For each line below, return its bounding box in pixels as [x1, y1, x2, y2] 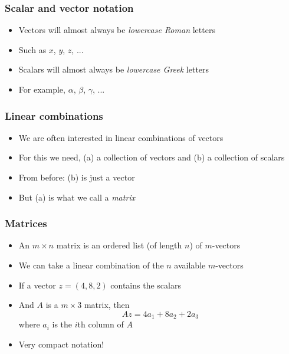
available [174, 259, 206, 271]
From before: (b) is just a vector [18, 171, 135, 183]
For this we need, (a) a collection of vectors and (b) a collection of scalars [18, 151, 285, 163]
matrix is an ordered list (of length [56, 239, 182, 251]
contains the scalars [110, 278, 181, 291]
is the [52, 318, 73, 330]
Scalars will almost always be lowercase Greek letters [18, 63, 209, 76]
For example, [18, 83, 65, 95]
